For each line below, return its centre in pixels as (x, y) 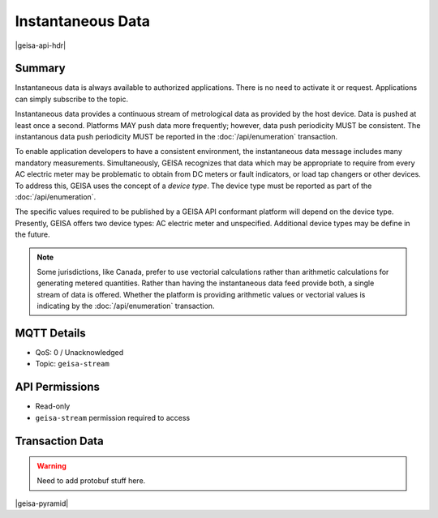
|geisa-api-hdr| (41, 45)
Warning (52, 466)
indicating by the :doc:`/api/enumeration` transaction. (126, 306)
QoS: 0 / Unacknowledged (79, 352)
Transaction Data (60, 441)
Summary (40, 68)
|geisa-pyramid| (42, 503)
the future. (32, 234)
